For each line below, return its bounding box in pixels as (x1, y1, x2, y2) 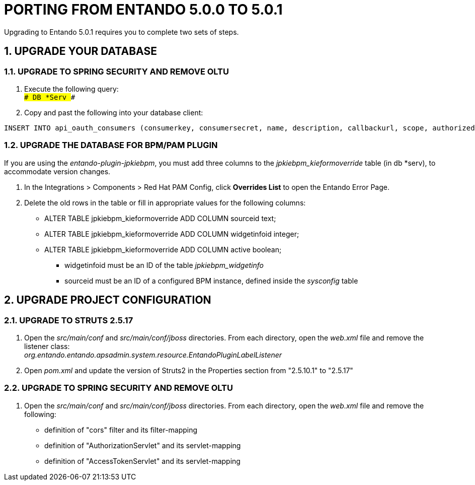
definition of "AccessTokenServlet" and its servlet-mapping (44, 456, 241, 465)
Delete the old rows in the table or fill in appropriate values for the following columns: (24, 198, 306, 207)
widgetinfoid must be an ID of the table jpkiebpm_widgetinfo (64, 260, 264, 269)
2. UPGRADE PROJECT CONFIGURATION (4, 294, 211, 307)
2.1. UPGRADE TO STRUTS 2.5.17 (4, 315, 133, 325)
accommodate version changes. (4, 167, 111, 176)
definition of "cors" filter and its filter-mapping (44, 425, 198, 434)
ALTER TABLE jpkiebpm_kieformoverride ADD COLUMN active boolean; (44, 245, 282, 254)
